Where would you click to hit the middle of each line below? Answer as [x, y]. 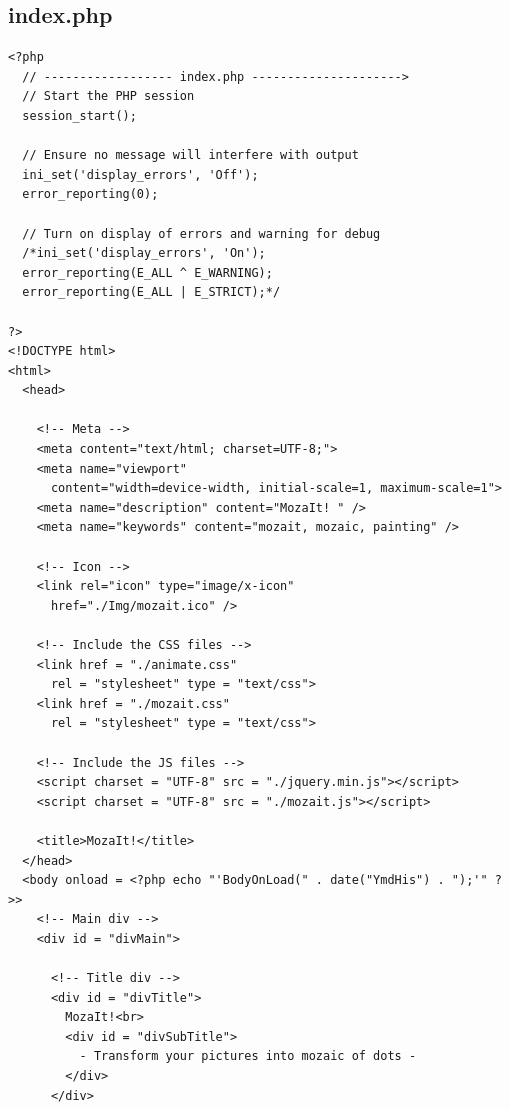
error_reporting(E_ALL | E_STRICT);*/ [151, 292]
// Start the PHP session [108, 96]
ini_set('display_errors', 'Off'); [140, 174]
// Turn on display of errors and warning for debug [201, 233]
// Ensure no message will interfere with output [190, 155]
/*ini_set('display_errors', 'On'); [144, 253]
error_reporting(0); [90, 194]
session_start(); [79, 115]
